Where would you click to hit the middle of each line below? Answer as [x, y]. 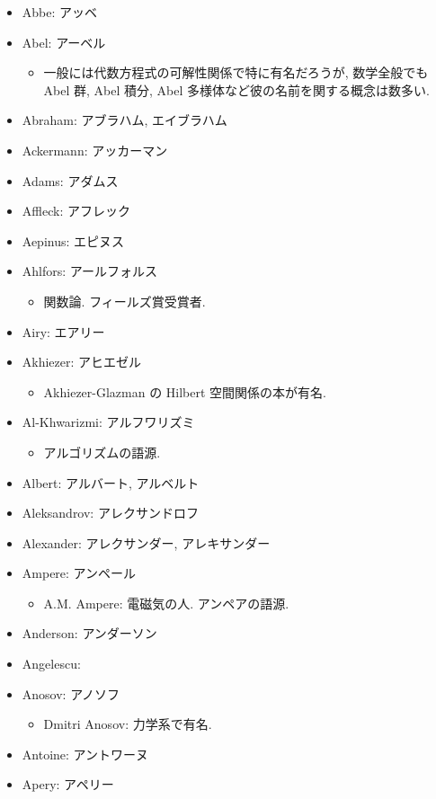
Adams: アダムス [70, 180]
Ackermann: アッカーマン [95, 150]
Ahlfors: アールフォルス [89, 271]
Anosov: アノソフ [71, 693]
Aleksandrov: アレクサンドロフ [110, 513]
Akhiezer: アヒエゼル [82, 362]
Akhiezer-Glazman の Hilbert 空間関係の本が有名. [185, 391]
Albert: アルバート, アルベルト [111, 482]
